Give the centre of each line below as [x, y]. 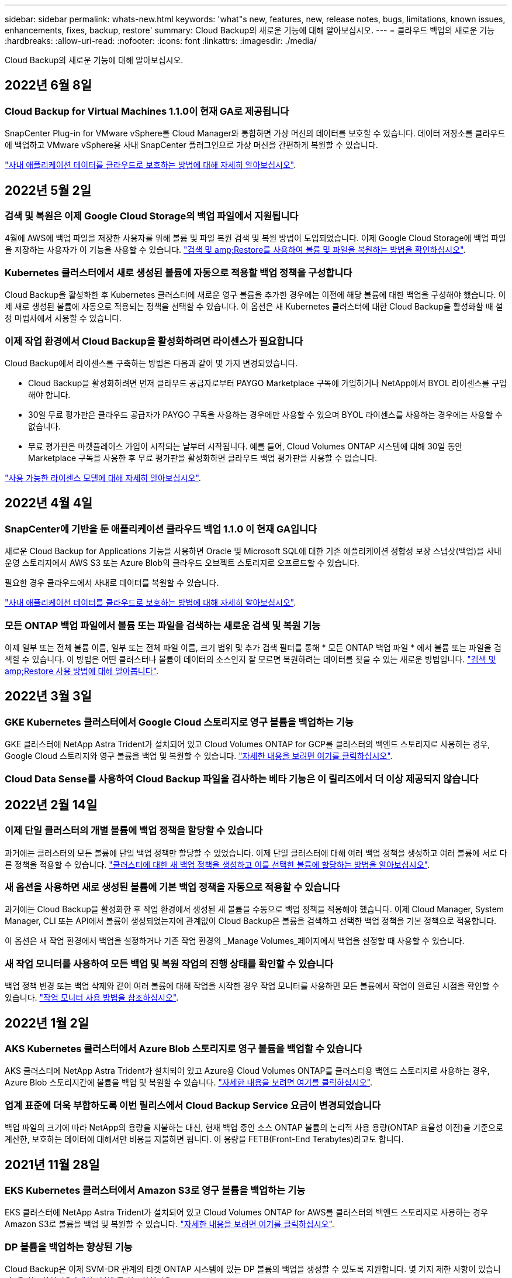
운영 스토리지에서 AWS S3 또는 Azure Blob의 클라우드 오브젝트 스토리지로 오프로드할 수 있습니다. [182, 563]
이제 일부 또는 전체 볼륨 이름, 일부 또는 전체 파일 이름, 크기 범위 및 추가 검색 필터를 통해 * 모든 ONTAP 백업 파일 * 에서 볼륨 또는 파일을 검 [253, 647]
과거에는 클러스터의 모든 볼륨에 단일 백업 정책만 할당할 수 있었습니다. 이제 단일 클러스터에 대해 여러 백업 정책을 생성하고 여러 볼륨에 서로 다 [256, 853]
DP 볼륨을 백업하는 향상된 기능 [69, 1247]
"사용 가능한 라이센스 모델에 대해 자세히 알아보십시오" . [103, 477]
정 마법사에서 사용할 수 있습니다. [63, 318]
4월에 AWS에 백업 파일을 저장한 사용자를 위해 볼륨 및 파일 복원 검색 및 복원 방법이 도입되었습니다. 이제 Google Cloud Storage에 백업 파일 [255, 238]
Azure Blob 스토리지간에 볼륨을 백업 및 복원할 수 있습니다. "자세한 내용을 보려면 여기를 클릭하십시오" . [188, 1083]
